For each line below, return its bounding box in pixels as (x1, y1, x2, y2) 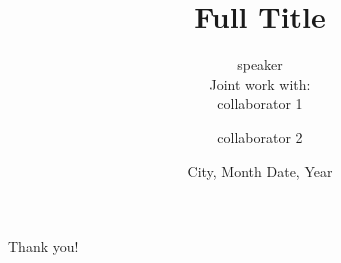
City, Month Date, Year (187, 160, 333, 181)
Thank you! (8, 236, 79, 257)
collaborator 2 (217, 126, 303, 147)
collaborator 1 (217, 93, 303, 114)
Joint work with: (209, 73, 311, 94)
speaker (237, 54, 283, 75)
